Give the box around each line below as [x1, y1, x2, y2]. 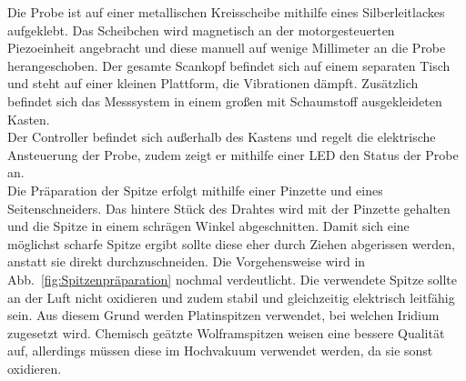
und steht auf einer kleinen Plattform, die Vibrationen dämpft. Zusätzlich [7, 74, 419, 93]
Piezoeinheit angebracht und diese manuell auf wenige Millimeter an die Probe [7, 38, 446, 57]
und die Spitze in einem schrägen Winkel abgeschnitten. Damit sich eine [7, 216, 410, 236]
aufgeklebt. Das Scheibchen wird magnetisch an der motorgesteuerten [7, 20, 395, 39]
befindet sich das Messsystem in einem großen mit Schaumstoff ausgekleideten [7, 91, 442, 110]
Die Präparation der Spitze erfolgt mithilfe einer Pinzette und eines [7, 180, 383, 199]
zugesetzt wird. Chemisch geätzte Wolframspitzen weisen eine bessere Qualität [7, 323, 445, 342]
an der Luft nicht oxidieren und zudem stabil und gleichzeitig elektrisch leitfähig [7, 287, 455, 306]
